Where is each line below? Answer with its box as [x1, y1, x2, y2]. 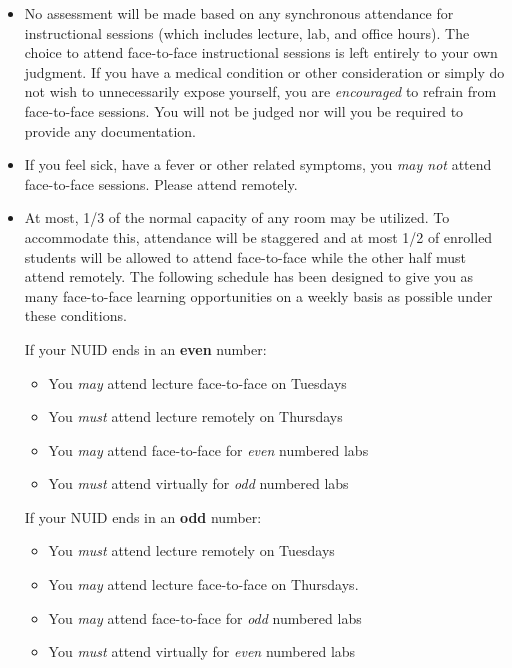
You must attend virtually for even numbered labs [48, 641, 356, 662]
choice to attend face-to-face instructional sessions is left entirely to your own [24, 42, 498, 63]
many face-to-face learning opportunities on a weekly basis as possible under [24, 285, 493, 306]
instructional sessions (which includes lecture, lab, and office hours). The [24, 22, 470, 43]
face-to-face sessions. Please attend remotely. [24, 173, 298, 194]
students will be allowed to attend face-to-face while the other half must [24, 246, 467, 267]
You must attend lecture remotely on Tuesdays [48, 540, 335, 561]
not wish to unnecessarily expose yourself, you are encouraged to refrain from [24, 81, 497, 102]
